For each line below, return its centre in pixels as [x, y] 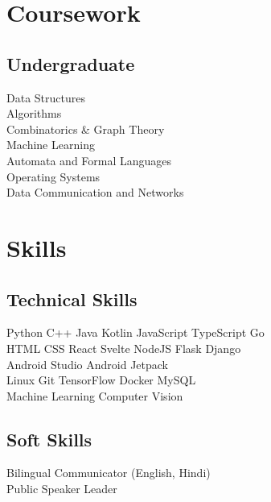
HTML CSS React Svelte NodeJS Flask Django [124, 348]
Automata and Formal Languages [89, 160]
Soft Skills [49, 439]
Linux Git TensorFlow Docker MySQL [101, 380]
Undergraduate [71, 63]
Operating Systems [53, 176]
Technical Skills [72, 299]
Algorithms [34, 113]
